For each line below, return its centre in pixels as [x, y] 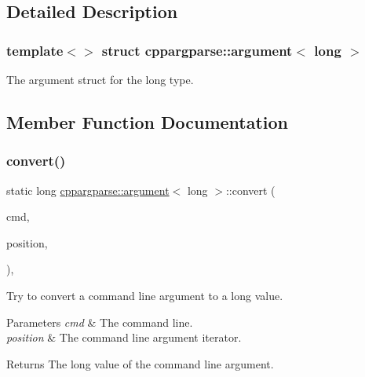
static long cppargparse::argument [88, 190]
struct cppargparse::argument [197, 50]
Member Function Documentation [148, 121]
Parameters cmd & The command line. [100, 322]
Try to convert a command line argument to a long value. [145, 295]
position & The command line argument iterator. [124, 337]
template [35, 50]
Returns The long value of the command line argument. [140, 363]
